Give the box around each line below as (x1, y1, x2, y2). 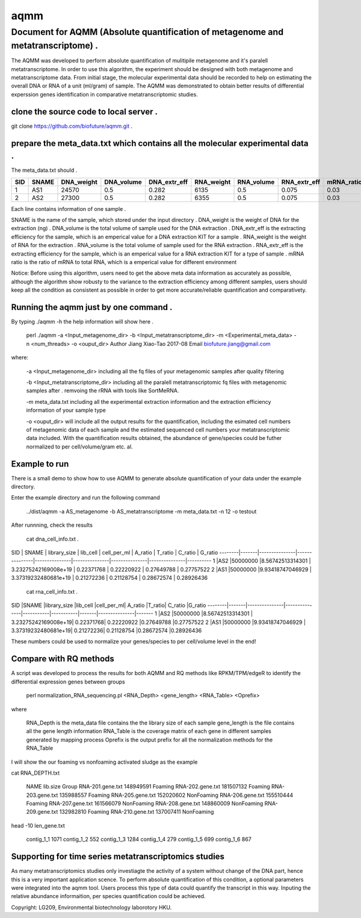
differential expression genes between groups (11, 678, 126, 685)
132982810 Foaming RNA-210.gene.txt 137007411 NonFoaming (59, 808, 214, 816)
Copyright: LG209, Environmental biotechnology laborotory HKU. (11, 904, 172, 911)
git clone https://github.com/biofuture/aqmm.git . (11, 122, 133, 130)
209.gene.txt (26, 808, 58, 816)
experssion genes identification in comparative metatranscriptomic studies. (11, 90, 198, 98)
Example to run (11, 459, 69, 469)
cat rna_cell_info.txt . (26, 588, 78, 595)
